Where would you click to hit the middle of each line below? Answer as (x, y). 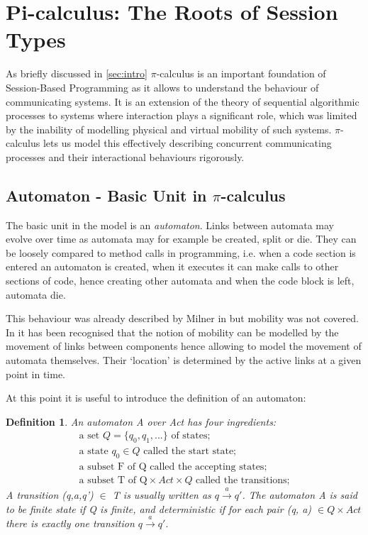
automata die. (36, 294)
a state (94, 452)
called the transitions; (243, 481)
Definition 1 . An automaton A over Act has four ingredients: (141, 421)
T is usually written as (162, 494)
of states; (191, 436)
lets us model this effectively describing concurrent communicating (187, 143)
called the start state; (190, 452)
